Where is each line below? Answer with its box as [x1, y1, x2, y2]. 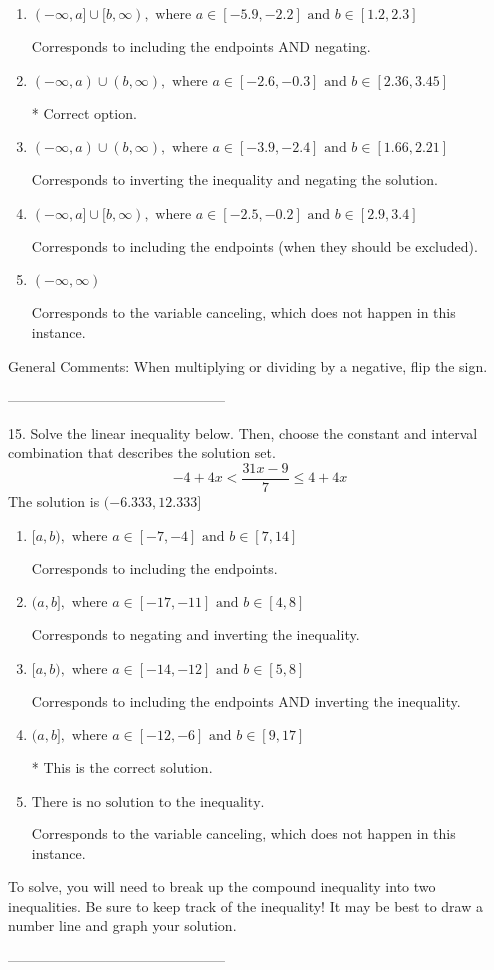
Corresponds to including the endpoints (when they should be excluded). [31, 235, 478, 256]
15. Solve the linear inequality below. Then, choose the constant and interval [8, 422, 478, 443]
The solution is [8, 491, 100, 511]
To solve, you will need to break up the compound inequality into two [8, 876, 436, 897]
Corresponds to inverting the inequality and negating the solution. [31, 169, 438, 190]
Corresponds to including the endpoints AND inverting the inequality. [31, 690, 461, 711]
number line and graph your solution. [8, 915, 237, 936]
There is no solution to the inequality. [31, 795, 265, 810]
